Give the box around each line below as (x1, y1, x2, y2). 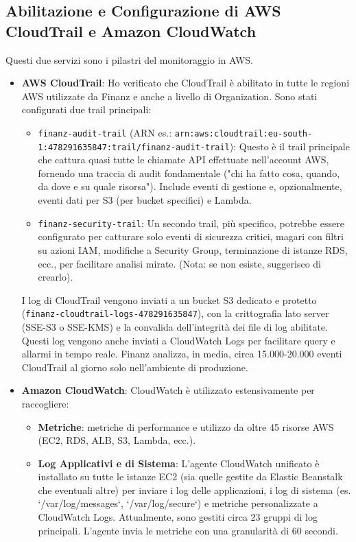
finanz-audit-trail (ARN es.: (38, 125, 172, 139)
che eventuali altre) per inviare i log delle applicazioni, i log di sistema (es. (38, 482, 351, 497)
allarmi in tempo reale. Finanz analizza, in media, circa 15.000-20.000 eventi (21, 346, 342, 361)
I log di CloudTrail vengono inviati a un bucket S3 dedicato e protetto (21, 292, 317, 307)
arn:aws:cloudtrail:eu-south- (174, 128, 313, 139)
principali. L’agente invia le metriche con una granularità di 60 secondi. (38, 523, 338, 537)
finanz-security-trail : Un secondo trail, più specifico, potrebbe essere (38, 215, 344, 230)
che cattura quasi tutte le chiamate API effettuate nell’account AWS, (38, 152, 329, 167)
